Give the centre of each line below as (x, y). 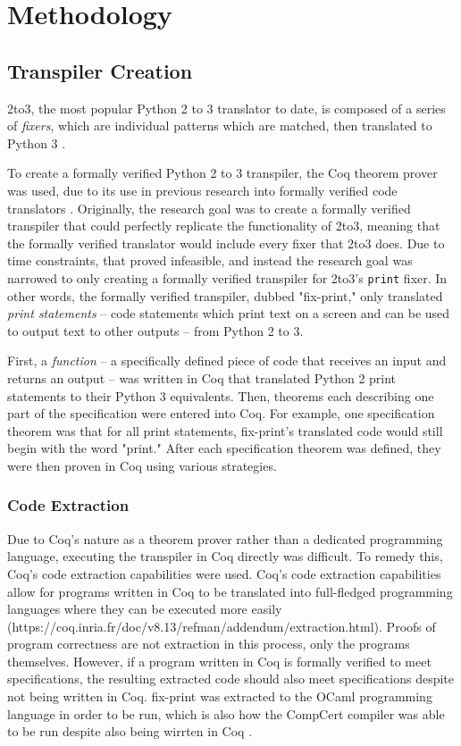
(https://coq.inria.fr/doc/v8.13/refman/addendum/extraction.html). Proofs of (222, 626)
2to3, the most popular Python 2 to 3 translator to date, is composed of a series (226, 108)
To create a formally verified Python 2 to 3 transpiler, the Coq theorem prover (222, 173)
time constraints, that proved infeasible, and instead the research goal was (210, 260)
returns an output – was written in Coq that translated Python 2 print (202, 377)
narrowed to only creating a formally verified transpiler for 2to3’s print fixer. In (227, 277)
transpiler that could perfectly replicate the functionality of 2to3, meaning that (224, 226)
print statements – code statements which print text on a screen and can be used (229, 313)
